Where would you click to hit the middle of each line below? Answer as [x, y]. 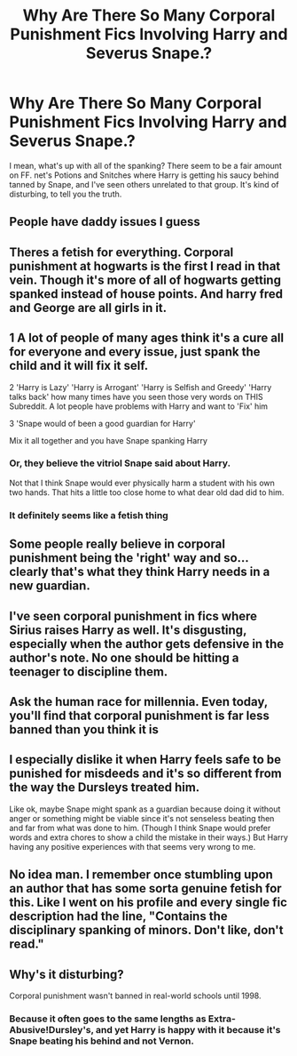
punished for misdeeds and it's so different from [145, 774]
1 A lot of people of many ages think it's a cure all [147, 338]
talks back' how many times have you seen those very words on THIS [136, 396]
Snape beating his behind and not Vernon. [102, 1041]
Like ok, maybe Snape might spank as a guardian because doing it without [145, 809]
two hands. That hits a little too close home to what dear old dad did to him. [147, 492]
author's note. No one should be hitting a [124, 657]
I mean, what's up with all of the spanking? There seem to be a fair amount [145, 165]
